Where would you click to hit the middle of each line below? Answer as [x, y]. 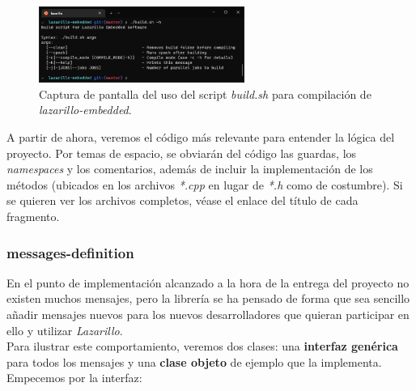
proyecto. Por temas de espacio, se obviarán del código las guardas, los [182, 153]
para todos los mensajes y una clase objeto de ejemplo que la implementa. [194, 361]
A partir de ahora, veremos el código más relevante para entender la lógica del [201, 137]
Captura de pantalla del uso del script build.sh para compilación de [205, 93]
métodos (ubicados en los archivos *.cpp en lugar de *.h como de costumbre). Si [205, 184]
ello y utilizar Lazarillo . [65, 330]
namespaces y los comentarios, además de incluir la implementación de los [190, 169]
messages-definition [70, 252]
